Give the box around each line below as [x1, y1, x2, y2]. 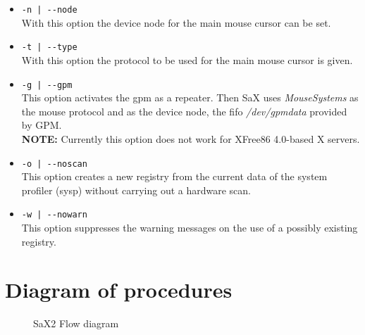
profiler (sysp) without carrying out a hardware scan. [21, 182, 252, 197]
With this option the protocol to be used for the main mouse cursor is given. [21, 52, 353, 67]
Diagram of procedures [5, 275, 233, 304]
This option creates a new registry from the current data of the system [21, 169, 328, 184]
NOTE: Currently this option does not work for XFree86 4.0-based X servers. [21, 131, 360, 146]
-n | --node [21, 5, 78, 15]
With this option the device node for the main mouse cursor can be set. [21, 15, 331, 30]
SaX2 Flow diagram [33, 316, 119, 331]
